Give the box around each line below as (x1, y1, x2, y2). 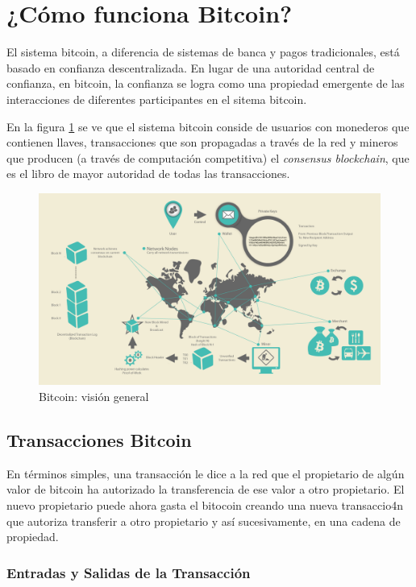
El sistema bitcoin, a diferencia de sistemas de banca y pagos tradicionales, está (6, 43, 400, 60)
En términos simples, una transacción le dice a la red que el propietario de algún (6, 465, 405, 482)
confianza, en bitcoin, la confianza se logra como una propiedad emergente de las (6, 75, 405, 92)
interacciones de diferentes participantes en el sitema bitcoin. (6, 90, 307, 107)
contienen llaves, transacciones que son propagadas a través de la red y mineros (6, 134, 398, 151)
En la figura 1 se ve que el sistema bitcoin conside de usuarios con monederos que (6, 118, 410, 134)
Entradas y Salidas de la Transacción (6, 562, 251, 582)
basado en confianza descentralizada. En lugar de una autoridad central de (6, 59, 375, 76)
